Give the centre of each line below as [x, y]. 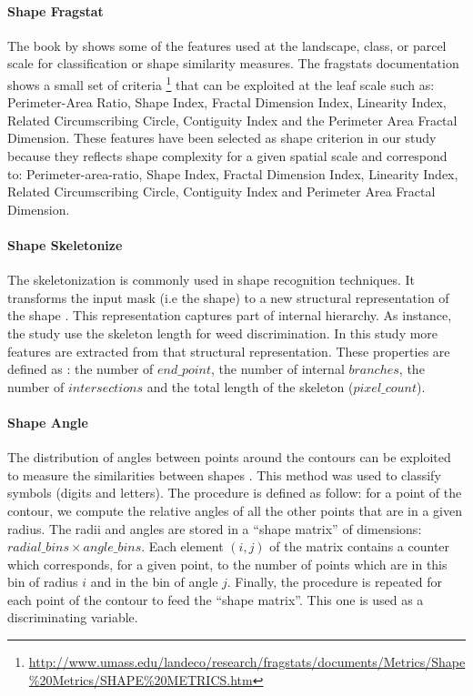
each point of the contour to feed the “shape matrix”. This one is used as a [216, 599]
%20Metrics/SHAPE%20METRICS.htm [141, 679]
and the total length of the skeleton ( [250, 386]
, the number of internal [278, 369]
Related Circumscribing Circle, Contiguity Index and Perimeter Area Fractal [221, 192]
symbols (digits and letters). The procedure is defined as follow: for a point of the [235, 493]
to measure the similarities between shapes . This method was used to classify [224, 474]
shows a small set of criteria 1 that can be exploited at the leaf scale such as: [221, 83]
